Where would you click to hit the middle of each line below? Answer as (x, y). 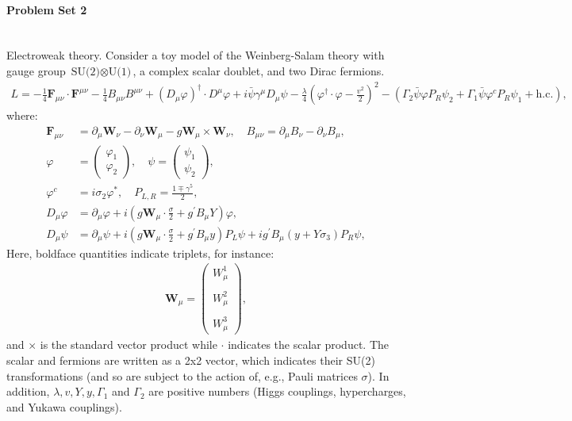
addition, (28, 391)
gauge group (36, 70)
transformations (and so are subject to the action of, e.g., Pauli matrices (182, 375)
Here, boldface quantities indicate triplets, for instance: (140, 253)
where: (22, 115)
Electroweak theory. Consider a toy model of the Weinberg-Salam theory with (196, 55)
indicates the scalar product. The (309, 344)
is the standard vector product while (129, 344)
